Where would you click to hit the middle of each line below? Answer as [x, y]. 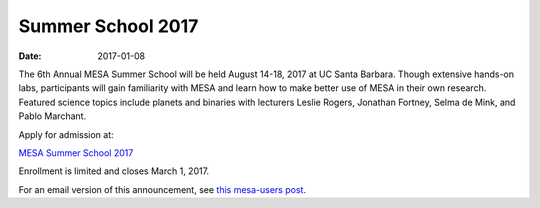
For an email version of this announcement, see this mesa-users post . [162, 189]
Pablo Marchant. [52, 116]
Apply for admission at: [66, 134]
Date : [30, 56]
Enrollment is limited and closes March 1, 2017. [114, 171]
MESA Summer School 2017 [76, 152]
